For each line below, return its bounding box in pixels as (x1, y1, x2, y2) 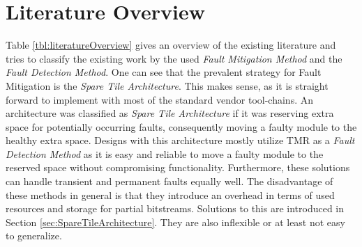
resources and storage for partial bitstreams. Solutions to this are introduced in (6, 201, 345, 216)
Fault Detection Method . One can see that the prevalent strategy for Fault (6, 65, 322, 79)
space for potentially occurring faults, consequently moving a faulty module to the (6, 119, 357, 134)
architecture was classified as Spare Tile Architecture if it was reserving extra (6, 106, 334, 120)
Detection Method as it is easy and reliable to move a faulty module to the (6, 146, 324, 161)
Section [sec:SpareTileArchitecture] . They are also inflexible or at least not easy (6, 214, 345, 229)
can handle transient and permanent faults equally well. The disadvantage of (6, 174, 333, 189)
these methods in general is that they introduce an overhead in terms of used (6, 187, 335, 202)
